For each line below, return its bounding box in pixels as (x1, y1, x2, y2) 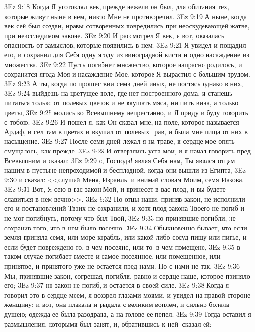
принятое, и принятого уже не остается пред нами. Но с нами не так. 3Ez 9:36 (4, 261, 240, 271)
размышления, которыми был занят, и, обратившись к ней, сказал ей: (4, 318, 212, 329)
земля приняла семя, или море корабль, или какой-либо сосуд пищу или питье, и (4, 232, 247, 242)
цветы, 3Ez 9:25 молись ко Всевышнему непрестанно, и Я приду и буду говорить (4, 107, 248, 117)
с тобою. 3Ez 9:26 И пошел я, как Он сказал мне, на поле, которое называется (4, 117, 239, 127)
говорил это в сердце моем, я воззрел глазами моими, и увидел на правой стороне (4, 289, 251, 300)
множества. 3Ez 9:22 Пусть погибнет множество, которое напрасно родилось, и (4, 59, 242, 69)
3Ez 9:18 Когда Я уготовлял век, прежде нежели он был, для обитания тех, (4, 1, 229, 11)
